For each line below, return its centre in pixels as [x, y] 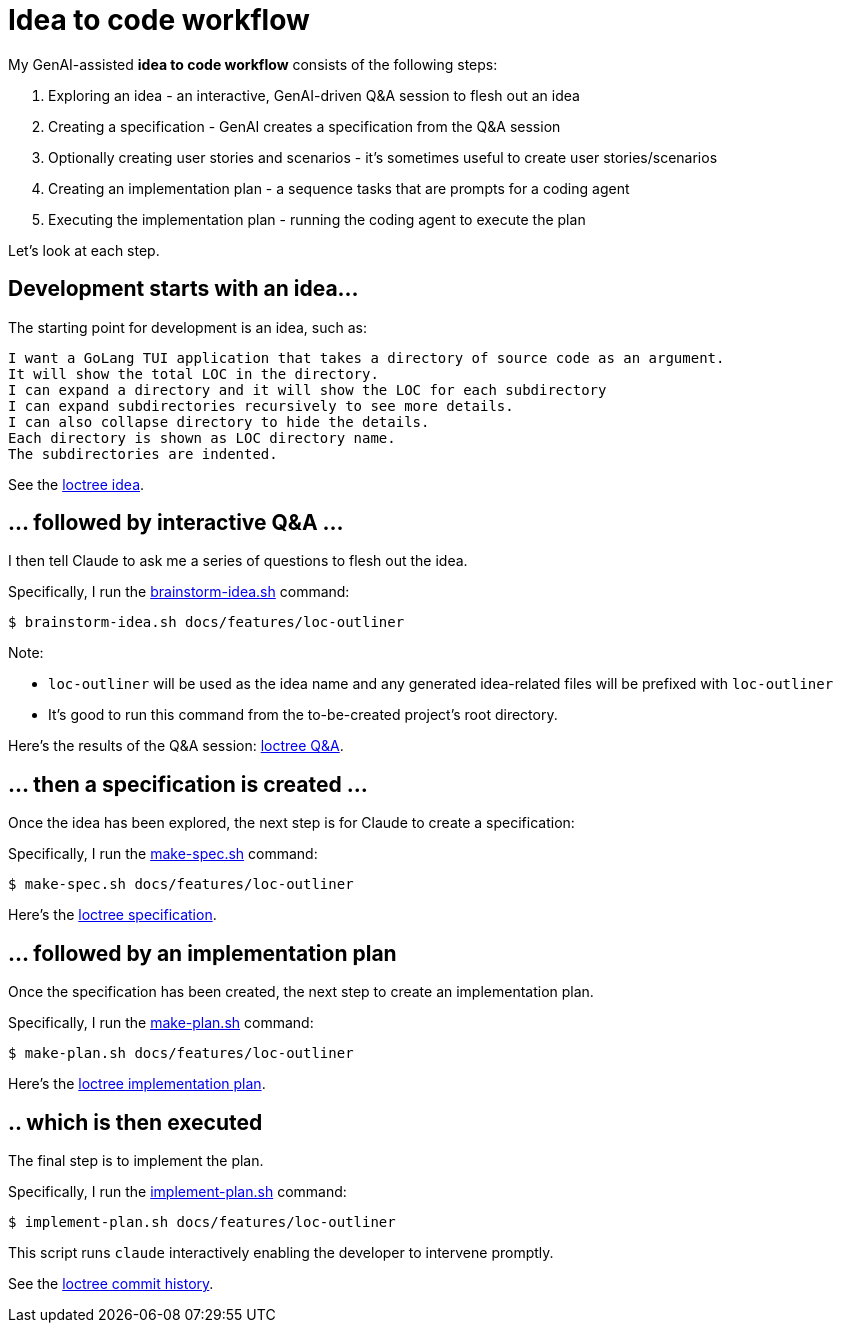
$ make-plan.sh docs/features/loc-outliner [181, 1053]
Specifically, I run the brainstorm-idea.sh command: [179, 592]
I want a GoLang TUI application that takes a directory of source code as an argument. [366, 357]
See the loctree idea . [76, 484]
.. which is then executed [135, 1122]
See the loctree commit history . [111, 1283]
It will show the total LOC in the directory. [193, 373]
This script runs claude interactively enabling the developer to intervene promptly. [281, 1252]
